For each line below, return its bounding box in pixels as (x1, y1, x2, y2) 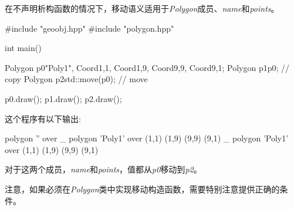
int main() (5, 42, 42, 54)
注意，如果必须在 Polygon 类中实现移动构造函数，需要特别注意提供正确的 (5, 182, 280, 195)
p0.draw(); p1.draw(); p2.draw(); (5, 92, 122, 104)
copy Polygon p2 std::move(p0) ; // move (5, 73, 148, 85)
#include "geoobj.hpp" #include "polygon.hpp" (5, 22, 174, 34)
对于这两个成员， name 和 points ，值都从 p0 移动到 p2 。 (5, 163, 202, 175)
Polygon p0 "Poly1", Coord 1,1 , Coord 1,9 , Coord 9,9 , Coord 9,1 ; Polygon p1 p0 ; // (5, 61, 290, 73)
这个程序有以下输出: (5, 112, 81, 124)
